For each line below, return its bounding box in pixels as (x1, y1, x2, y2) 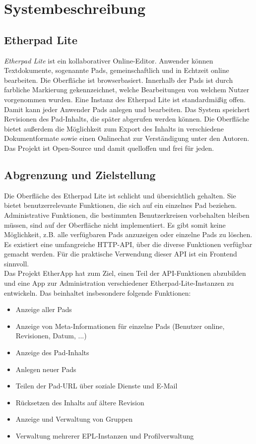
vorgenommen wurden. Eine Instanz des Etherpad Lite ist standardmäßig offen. (4, 94, 246, 104)
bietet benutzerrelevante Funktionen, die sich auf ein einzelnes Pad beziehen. (4, 200, 237, 210)
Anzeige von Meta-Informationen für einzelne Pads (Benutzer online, (15, 320, 225, 331)
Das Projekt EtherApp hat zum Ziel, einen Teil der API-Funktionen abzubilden (4, 268, 246, 278)
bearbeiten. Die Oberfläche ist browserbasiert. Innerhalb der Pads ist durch (4, 74, 233, 85)
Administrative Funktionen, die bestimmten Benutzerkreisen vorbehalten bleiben (4, 209, 250, 220)
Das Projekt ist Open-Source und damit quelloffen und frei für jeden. (4, 142, 214, 153)
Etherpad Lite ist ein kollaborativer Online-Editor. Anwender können (4, 55, 213, 65)
